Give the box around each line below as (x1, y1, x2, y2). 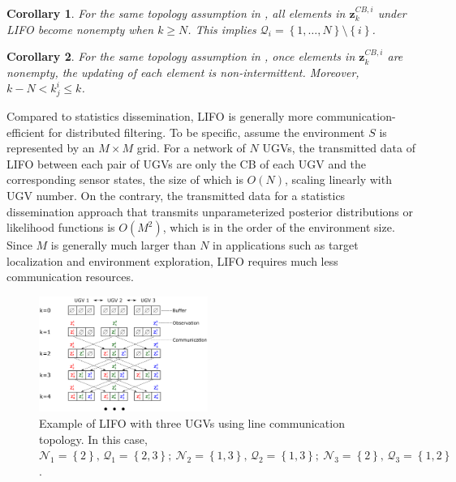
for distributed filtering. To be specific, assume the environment (48, 123, 365, 140)
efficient (6, 123, 45, 140)
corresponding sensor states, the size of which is (6, 171, 243, 188)
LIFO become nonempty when (6, 20, 154, 37)
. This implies (187, 20, 256, 37)
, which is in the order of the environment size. (162, 219, 395, 236)
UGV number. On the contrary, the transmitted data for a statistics (6, 187, 346, 204)
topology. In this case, (39, 430, 148, 447)
